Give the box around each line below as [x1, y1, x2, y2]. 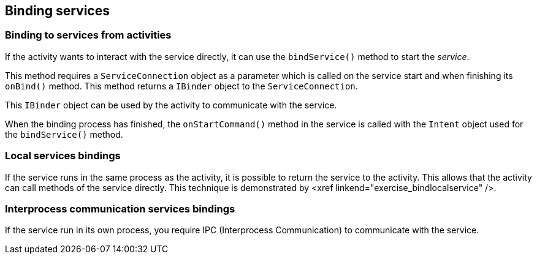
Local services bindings [5, 149, 121, 162]
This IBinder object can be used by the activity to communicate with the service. [5, 99, 337, 110]
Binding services [5, 3, 110, 18]
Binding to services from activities [5, 29, 172, 42]
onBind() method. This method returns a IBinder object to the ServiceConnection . [5, 80, 358, 91]
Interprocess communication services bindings [5, 202, 235, 215]
